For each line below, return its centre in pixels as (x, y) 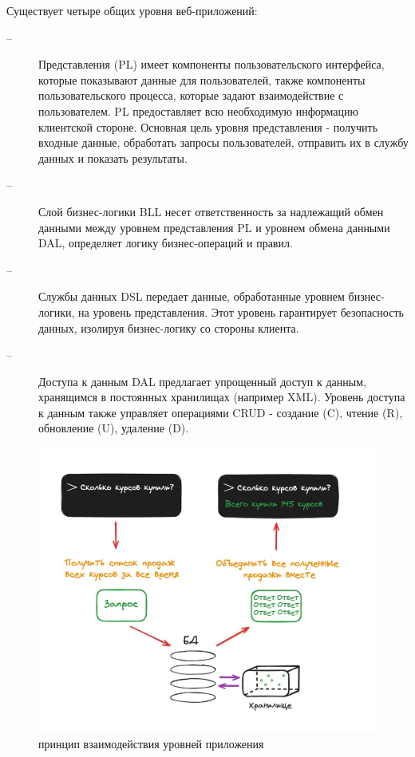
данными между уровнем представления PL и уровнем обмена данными (214, 227)
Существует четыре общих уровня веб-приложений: (132, 10)
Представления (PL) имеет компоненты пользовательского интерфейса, (211, 64)
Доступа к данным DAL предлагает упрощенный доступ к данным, (202, 381)
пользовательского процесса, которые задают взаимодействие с (191, 95)
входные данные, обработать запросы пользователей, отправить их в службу (223, 142)
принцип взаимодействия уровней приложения (151, 743)
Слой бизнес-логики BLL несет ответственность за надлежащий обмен (211, 211)
